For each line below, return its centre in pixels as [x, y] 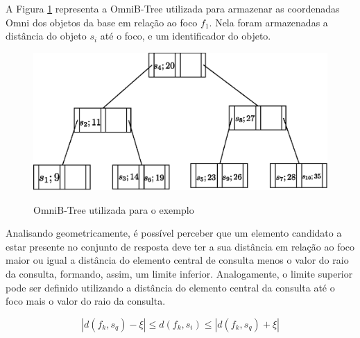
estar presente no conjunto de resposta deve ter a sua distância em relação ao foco [180, 246]
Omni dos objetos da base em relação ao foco [102, 22]
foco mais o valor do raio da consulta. [86, 301]
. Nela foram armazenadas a [268, 22]
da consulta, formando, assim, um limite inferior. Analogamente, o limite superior [179, 274]
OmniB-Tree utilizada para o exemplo [114, 209]
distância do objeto [46, 36]
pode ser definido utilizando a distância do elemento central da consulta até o [170, 287]
